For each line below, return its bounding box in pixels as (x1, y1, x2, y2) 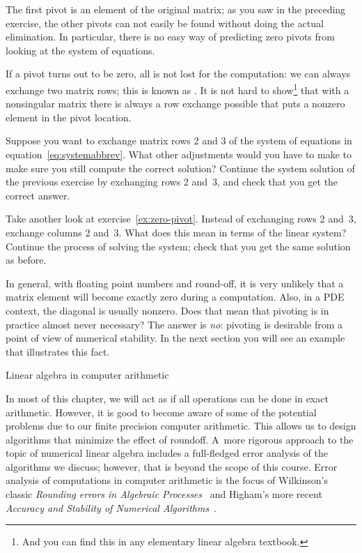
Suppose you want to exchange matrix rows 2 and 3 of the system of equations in (6, 133, 352, 148)
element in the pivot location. (6, 109, 132, 124)
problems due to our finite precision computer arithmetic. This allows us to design (6, 418, 356, 433)
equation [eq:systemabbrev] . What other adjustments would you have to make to (6, 147, 352, 161)
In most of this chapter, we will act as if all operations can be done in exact (6, 391, 329, 405)
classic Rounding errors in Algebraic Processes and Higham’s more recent (6, 487, 322, 501)
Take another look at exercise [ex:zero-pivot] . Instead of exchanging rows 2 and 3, (6, 211, 356, 226)
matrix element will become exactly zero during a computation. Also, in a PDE (6, 289, 345, 304)
